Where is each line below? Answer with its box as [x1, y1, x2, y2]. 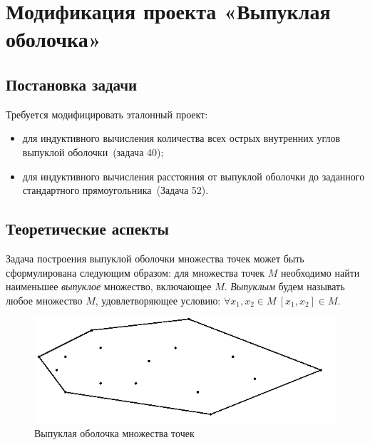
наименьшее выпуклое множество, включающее [6, 279, 212, 294]
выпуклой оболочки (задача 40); [22, 144, 164, 159]
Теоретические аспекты [6, 218, 169, 240]
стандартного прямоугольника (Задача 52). [22, 183, 209, 198]
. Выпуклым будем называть [224, 279, 345, 294]
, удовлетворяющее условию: [95, 292, 221, 307]
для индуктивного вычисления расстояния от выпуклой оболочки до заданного [22, 168, 365, 183]
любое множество [6, 292, 83, 307]
